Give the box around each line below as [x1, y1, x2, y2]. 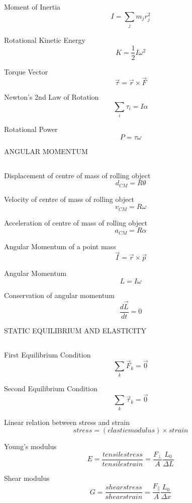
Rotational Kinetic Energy [4, 34, 85, 45]
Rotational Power [4, 124, 58, 134]
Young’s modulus [4, 441, 57, 452]
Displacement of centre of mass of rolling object [4, 170, 151, 180]
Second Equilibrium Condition [4, 383, 98, 393]
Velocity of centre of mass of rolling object [4, 193, 134, 204]
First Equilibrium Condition [4, 349, 91, 360]
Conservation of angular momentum [4, 290, 115, 301]
